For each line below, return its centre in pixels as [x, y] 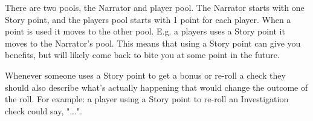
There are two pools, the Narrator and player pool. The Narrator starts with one [155, 7]
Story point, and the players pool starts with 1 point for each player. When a [148, 19]
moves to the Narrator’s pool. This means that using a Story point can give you [153, 43]
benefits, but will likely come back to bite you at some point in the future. [142, 55]
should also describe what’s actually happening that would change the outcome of [156, 87]
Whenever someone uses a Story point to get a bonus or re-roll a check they [145, 75]
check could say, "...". [44, 110]
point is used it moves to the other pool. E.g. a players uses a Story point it [145, 31]
